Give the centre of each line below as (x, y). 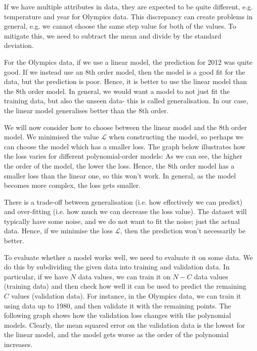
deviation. (19, 45)
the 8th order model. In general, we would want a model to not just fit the (117, 91)
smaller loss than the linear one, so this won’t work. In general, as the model (120, 175)
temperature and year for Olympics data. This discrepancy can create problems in (128, 16)
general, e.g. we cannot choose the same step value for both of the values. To (120, 26)
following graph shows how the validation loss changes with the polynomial (118, 315)
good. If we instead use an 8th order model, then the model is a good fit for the (125, 71)
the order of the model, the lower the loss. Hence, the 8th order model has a (119, 165)
